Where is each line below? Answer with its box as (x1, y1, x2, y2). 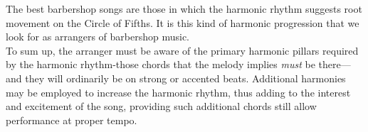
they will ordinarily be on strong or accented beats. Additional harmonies (25, 70, 346, 85)
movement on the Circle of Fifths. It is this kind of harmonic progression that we (6, 15, 359, 30)
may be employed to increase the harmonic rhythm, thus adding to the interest (6, 84, 351, 99)
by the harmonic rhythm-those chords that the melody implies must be (6, 57, 315, 72)
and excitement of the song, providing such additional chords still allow (6, 99, 317, 114)
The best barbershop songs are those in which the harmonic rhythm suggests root (6, 1, 362, 16)
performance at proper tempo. (6, 112, 137, 127)
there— (318, 57, 351, 72)
